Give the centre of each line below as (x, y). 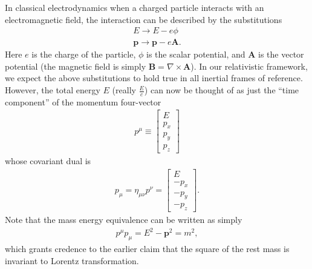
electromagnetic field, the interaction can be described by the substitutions (144, 19)
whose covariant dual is (48, 161)
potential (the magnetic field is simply (76, 66)
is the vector (281, 54)
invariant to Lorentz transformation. (72, 260)
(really (124, 90)
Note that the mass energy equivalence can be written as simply (124, 220)
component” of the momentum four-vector (83, 101)
